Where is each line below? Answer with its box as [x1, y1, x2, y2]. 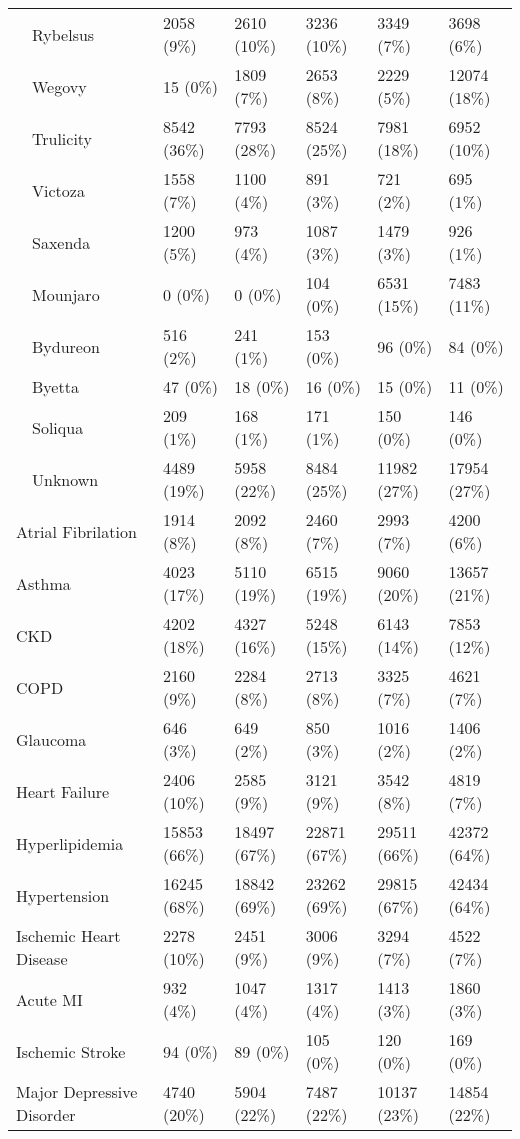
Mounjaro [32, 282, 100, 306]
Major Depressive [16, 1080, 138, 1103]
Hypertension [16, 883, 110, 907]
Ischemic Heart [16, 924, 121, 947]
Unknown [32, 467, 99, 491]
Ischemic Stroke [16, 1039, 126, 1063]
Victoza [32, 178, 85, 202]
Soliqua [32, 415, 84, 439]
